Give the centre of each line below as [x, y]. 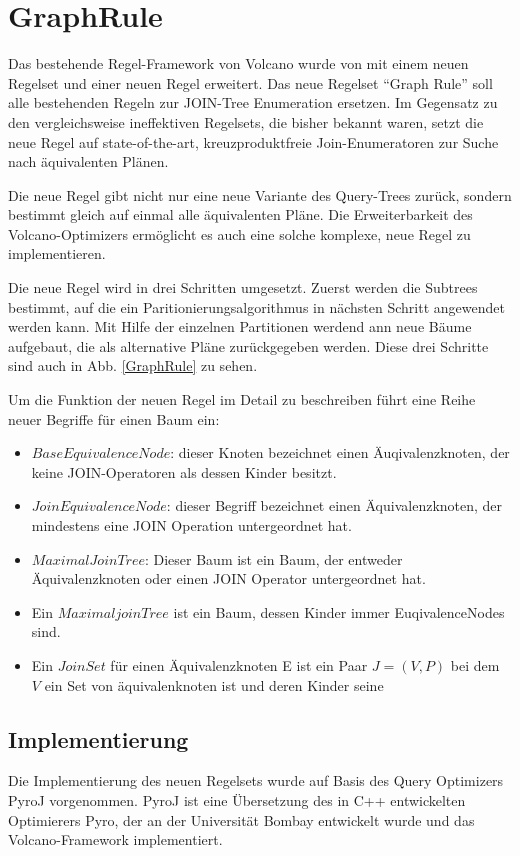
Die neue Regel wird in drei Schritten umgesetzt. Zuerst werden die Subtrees [243, 287]
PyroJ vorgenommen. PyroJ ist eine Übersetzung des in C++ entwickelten [237, 799]
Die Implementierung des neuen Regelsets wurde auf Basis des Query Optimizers [256, 780]
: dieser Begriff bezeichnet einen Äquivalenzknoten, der [334, 505]
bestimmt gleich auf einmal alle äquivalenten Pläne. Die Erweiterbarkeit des [240, 214]
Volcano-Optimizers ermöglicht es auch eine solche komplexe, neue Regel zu [239, 233]
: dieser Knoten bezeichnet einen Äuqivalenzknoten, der [340, 452]
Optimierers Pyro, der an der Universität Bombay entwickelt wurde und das [241, 819]
